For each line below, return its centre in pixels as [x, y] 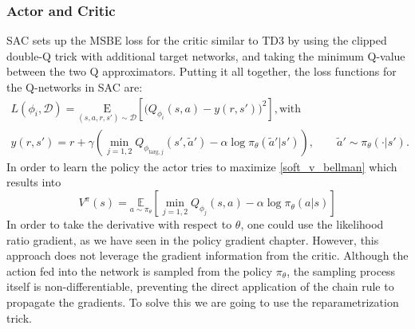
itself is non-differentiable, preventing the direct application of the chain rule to [200, 286]
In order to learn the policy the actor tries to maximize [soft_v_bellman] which [202, 166]
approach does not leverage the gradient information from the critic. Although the [207, 255]
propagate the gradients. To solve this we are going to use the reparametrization [203, 302]
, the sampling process [341, 270]
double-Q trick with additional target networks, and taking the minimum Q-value [206, 55]
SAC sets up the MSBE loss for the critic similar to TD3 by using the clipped [197, 40]
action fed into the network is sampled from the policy [140, 270]
